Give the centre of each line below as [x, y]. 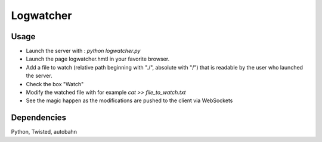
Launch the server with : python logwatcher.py [83, 51]
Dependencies [39, 118]
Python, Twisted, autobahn [44, 132]
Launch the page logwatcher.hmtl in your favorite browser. [98, 59]
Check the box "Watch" [55, 84]
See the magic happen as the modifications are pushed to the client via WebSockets [129, 100]
